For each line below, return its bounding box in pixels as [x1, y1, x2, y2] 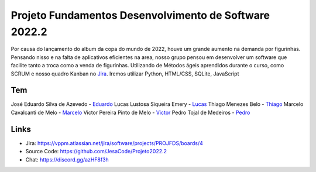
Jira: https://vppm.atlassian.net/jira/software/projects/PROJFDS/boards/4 [25, 139, 203, 146]
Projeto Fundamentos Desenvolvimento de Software [11, 9, 270, 22]
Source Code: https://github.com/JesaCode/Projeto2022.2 [25, 148, 167, 155]
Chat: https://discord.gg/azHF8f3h [25, 156, 109, 163]
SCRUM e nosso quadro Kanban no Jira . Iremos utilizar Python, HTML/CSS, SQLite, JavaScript [11, 70, 239, 77]
